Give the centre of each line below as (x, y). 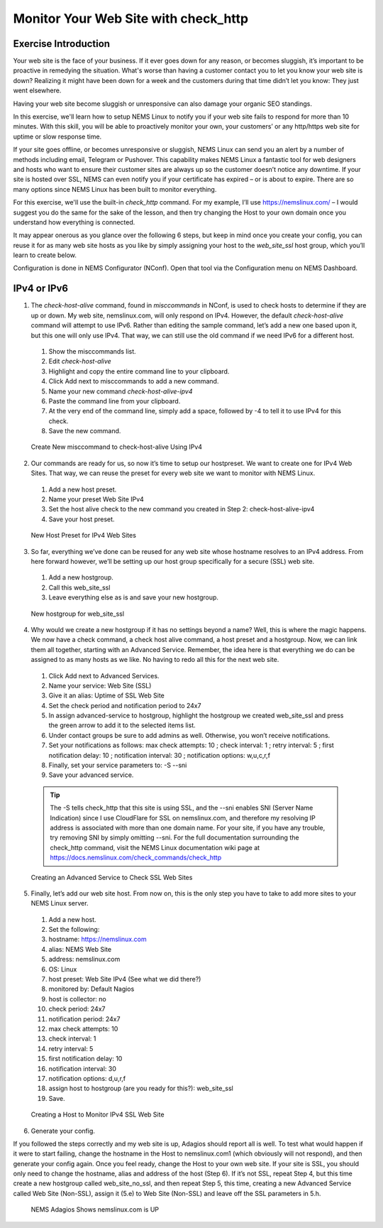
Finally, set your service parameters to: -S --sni (118, 765)
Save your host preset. (82, 519)
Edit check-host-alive (80, 362)
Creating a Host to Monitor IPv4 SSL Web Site (98, 1114)
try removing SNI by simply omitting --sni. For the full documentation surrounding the (174, 837)
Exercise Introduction (61, 44)
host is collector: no (77, 999)
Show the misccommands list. (92, 351)
